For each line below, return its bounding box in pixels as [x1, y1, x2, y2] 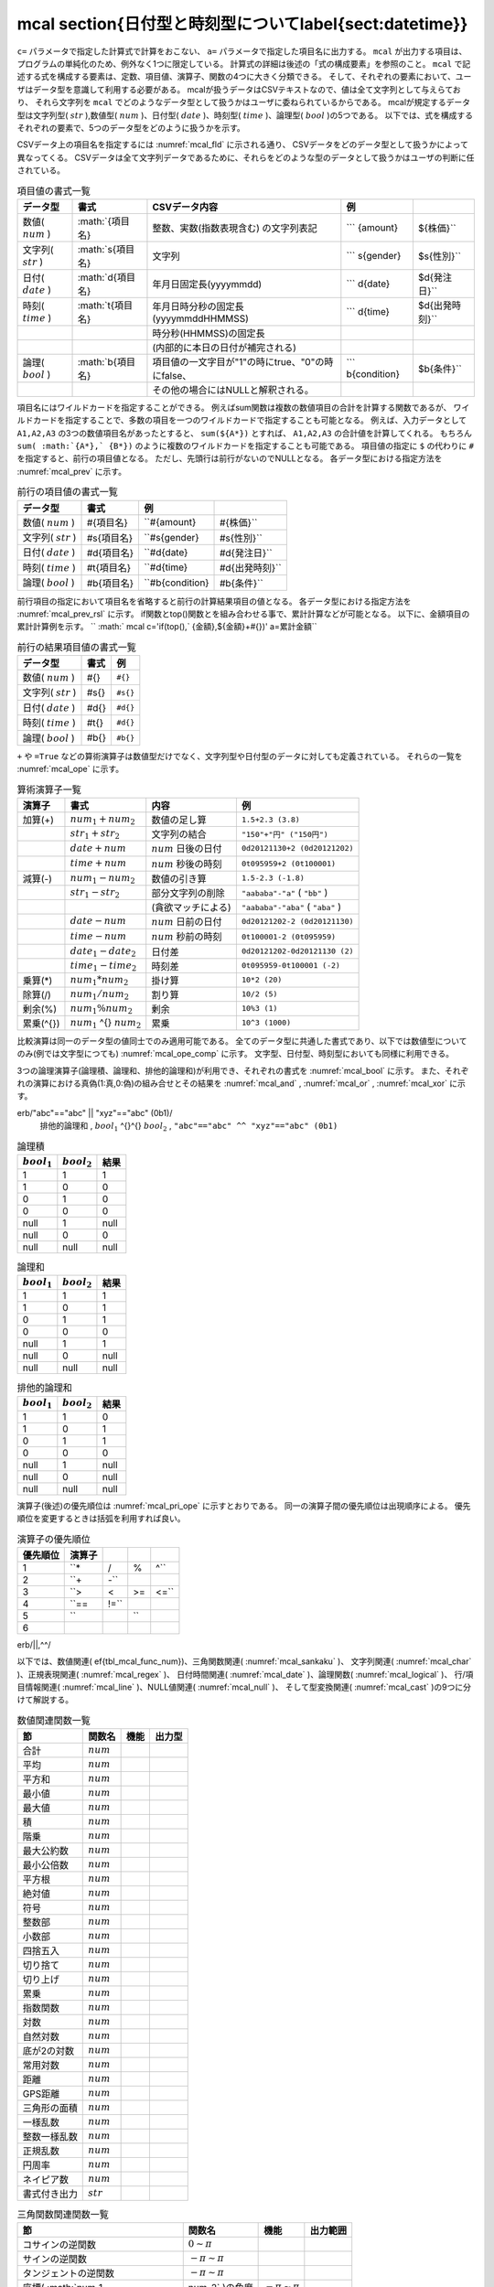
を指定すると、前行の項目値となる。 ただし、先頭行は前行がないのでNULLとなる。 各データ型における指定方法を [16, 453, 443, 464]
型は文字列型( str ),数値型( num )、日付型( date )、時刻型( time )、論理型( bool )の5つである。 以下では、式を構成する [16, 110, 474, 121]
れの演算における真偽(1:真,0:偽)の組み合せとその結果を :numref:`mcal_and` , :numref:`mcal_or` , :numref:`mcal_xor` [16, 1078, 448, 1089]
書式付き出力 [22, 2187, 78, 2200]
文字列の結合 [151, 828, 208, 841]
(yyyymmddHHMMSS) [152, 312, 249, 325]
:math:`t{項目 [77, 298, 134, 311]
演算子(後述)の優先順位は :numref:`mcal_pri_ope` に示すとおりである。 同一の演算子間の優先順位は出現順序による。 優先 [16, 1500, 471, 1511]
